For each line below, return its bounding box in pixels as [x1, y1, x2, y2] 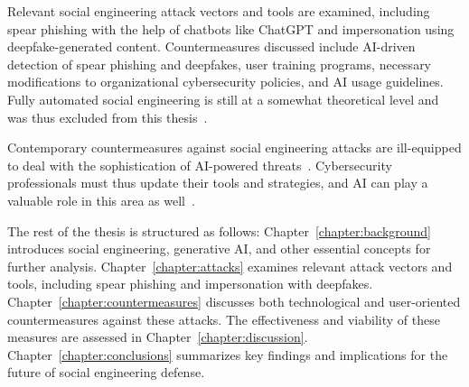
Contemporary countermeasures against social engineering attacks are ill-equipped [7, 138, 462, 157]
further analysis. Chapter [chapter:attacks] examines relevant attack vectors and [7, 256, 453, 275]
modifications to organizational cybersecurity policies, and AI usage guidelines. [7, 72, 444, 91]
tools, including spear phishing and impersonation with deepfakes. [7, 274, 373, 293]
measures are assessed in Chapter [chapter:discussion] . [7, 327, 308, 346]
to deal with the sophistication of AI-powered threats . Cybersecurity [7, 155, 392, 174]
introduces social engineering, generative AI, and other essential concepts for [7, 239, 431, 258]
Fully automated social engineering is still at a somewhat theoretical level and [7, 89, 439, 108]
